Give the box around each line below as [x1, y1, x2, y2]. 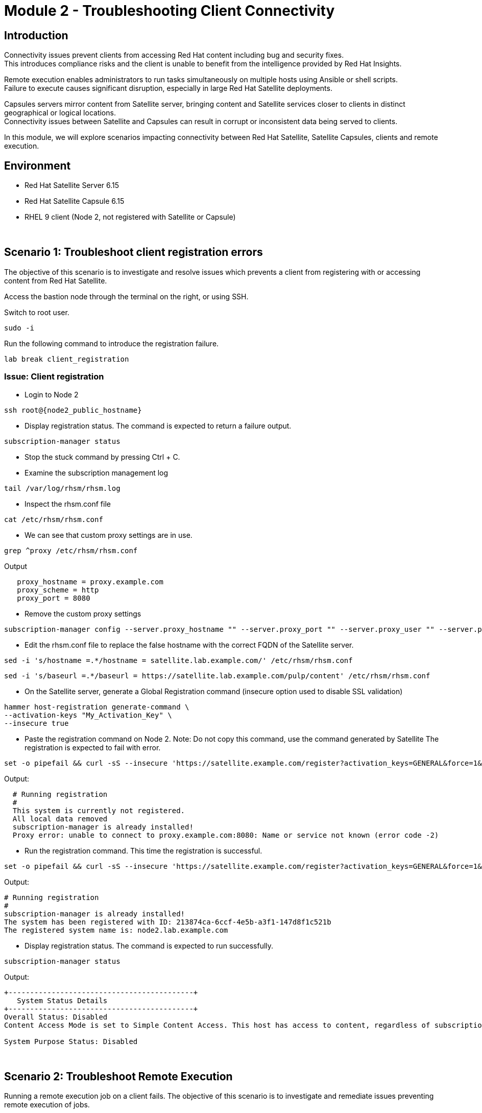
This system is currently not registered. [12, 806, 185, 815]
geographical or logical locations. [4, 108, 116, 117]
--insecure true [4, 719, 69, 727]
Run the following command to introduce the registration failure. [4, 339, 219, 348]
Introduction [4, 29, 68, 42]
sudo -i [4, 323, 35, 332]
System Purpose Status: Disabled [4, 1037, 138, 1046]
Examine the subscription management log [25, 468, 168, 477]
